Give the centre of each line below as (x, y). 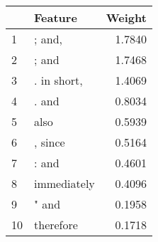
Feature (56, 17)
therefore (56, 225)
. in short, (58, 80)
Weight (126, 17)
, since (50, 142)
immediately (64, 183)
